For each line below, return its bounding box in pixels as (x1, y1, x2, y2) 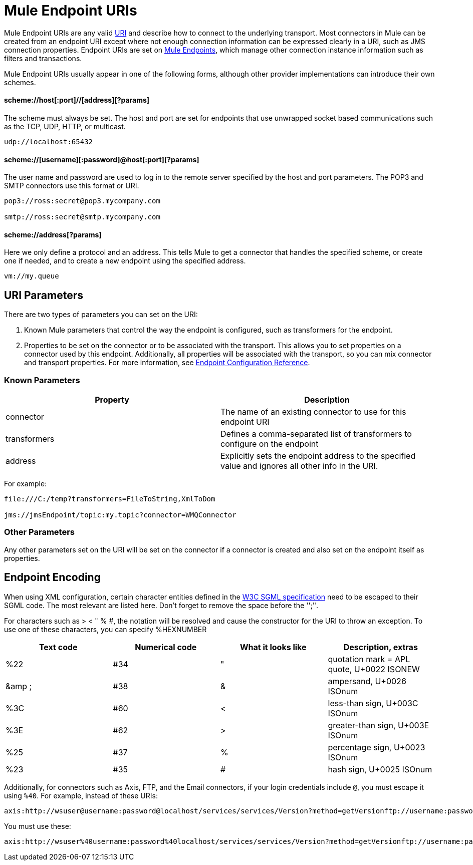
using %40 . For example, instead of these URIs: (4, 791, 158, 800)
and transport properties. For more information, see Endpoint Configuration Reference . (24, 358, 310, 367)
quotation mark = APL (328, 654, 410, 664)
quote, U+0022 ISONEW (328, 664, 420, 674)
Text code (39, 642, 78, 652)
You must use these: (4, 821, 71, 830)
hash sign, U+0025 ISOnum (328, 764, 432, 774)
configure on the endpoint (220, 439, 319, 449)
